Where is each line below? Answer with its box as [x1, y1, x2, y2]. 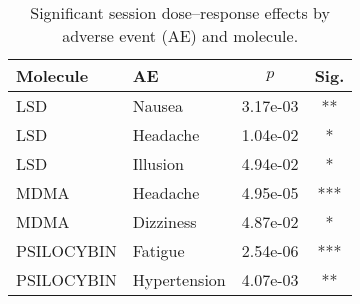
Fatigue [132, 239, 185, 262]
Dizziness [132, 210, 197, 233]
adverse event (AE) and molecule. [62, 24, 299, 47]
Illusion [132, 152, 184, 175]
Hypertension [132, 268, 226, 291]
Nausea [132, 94, 183, 117]
